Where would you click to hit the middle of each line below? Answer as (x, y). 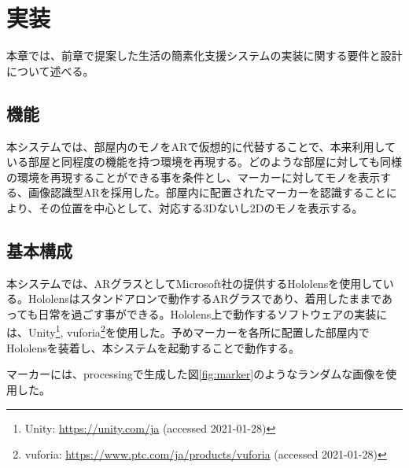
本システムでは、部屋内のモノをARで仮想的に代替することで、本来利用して (201, 146)
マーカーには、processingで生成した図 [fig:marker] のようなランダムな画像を (196, 374)
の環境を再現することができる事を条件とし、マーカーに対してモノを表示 (193, 177)
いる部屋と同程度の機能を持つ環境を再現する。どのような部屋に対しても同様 (204, 162)
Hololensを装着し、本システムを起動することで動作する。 (153, 347)
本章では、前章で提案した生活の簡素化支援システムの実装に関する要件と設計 (204, 55)
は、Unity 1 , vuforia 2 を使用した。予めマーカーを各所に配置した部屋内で (188, 331)
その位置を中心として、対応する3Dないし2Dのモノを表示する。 (201, 207)
